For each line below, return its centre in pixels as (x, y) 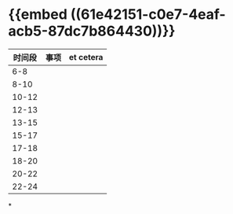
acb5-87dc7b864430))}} (92, 31)
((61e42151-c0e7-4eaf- (148, 15)
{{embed (38, 15)
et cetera (86, 57)
